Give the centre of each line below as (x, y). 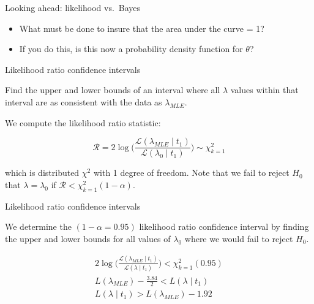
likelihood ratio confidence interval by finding (224, 226)
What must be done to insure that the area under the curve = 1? (142, 28)
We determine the (38, 226)
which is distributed (42, 173)
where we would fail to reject (239, 238)
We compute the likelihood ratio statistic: (83, 122)
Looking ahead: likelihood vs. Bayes (73, 7)
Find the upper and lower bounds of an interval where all (113, 90)
